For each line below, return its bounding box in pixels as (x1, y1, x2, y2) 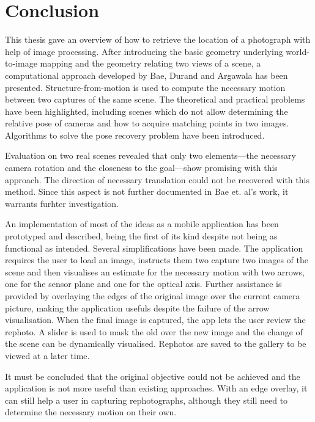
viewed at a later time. (5, 349, 90, 362)
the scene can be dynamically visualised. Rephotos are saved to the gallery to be (5, 337, 306, 350)
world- (286, 45, 309, 57)
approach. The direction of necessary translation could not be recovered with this (5, 173, 309, 186)
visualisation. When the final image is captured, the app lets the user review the (5, 313, 306, 326)
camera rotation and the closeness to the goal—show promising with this (5, 161, 278, 174)
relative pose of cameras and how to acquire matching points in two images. (5, 117, 289, 129)
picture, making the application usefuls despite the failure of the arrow (5, 301, 270, 314)
